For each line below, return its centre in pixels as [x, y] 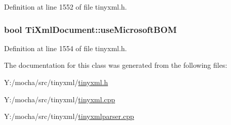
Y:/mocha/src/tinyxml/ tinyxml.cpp [60, 99]
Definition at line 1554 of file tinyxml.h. [66, 48]
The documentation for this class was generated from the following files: [116, 65]
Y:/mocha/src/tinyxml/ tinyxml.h [56, 82]
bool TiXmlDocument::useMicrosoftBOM [90, 29]
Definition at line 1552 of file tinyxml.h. [66, 7]
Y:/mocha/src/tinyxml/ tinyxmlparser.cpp [69, 116]
